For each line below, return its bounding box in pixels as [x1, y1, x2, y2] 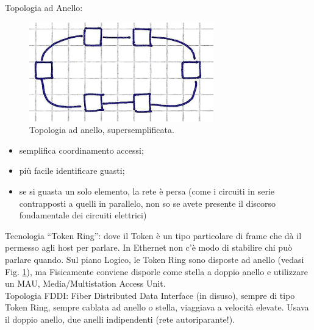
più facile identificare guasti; [19, 164, 125, 177]
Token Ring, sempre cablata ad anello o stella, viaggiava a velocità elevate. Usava [5, 301, 309, 314]
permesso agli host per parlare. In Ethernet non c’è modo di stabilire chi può [5, 241, 292, 254]
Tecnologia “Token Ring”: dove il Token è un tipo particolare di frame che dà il [5, 229, 302, 242]
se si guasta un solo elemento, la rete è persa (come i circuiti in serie [19, 184, 274, 197]
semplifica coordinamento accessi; [19, 143, 144, 156]
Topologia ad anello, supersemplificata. [29, 123, 174, 136]
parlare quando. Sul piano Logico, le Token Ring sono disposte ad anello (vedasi [5, 253, 304, 265]
